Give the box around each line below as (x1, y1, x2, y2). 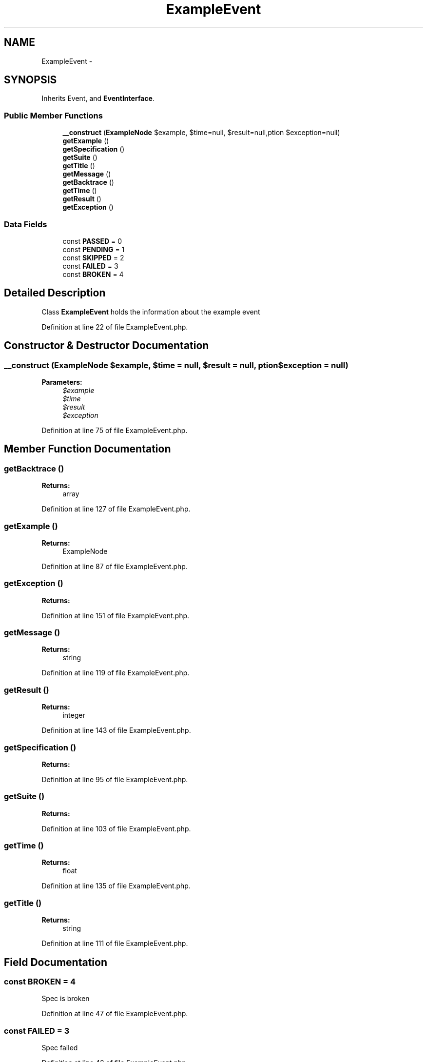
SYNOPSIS (4, 74, 57, 86)
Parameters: (41, 378, 82, 386)
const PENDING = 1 (62, 245, 125, 254)
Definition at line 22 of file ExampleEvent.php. (41, 322, 188, 331)
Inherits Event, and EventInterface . (41, 94, 155, 103)
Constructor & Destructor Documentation (4, 339, 209, 352)
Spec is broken (41, 994, 90, 1003)
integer (62, 711, 85, 720)
